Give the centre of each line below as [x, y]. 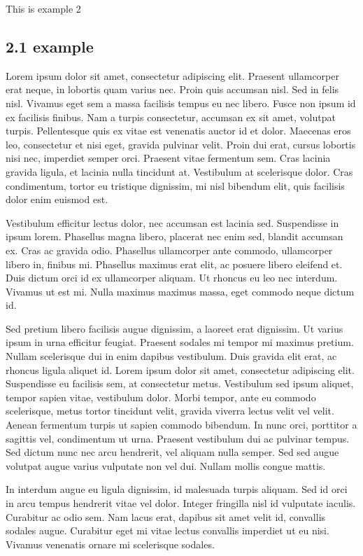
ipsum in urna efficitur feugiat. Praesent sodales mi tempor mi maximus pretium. [180, 342]
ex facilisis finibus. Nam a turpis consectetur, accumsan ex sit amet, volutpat [171, 117]
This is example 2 [43, 8]
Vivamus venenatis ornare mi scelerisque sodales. [110, 544]
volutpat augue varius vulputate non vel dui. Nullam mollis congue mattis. [166, 465]
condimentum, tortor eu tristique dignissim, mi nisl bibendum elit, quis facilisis [175, 185]
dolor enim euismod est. [57, 199]
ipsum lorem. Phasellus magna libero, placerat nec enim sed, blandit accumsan [175, 236]
